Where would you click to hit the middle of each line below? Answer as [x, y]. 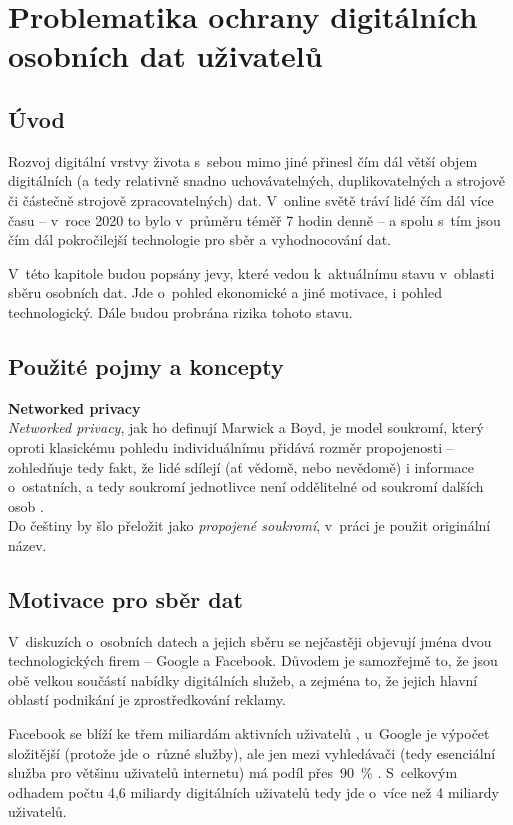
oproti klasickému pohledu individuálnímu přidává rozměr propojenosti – [231, 446]
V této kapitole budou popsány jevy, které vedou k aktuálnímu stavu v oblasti [251, 272]
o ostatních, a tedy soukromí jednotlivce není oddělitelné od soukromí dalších [246, 486]
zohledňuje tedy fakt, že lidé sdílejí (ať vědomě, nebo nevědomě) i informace [241, 466]
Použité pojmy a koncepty [146, 365]
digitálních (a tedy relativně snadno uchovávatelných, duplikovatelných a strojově [256, 180]
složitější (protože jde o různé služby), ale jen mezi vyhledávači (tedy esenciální [252, 752]
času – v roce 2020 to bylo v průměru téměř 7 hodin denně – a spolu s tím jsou [254, 219]
